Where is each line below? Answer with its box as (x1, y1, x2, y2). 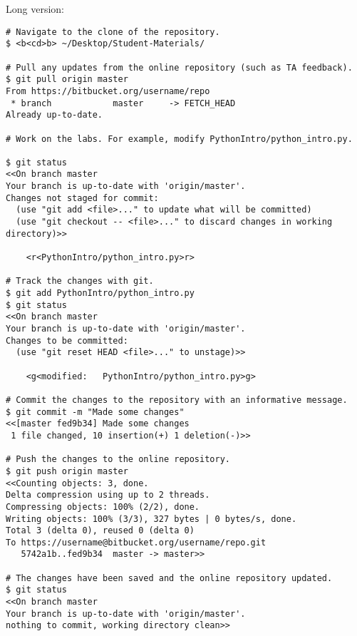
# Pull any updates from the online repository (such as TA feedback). (6, 62, 353, 73)
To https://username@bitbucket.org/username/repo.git (6, 537, 267, 548)
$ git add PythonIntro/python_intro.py (6, 288, 195, 299)
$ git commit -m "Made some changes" (6, 406, 185, 417)
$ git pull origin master (6, 74, 128, 85)
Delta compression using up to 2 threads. (6, 490, 210, 501)
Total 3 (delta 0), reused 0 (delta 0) (6, 525, 195, 536)
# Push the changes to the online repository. (6, 454, 230, 465)
